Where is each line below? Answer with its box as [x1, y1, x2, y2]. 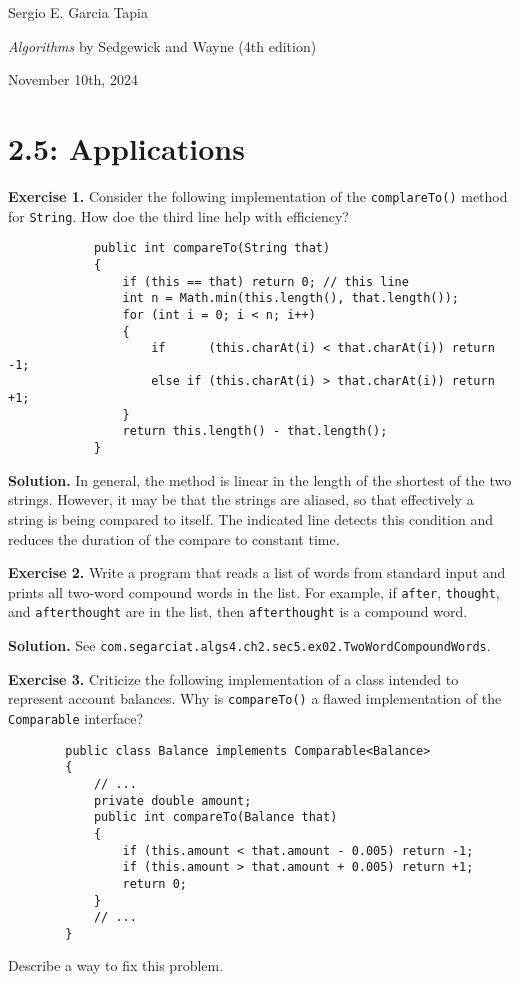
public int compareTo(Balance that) [93, 810, 338, 825]
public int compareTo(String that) [93, 241, 331, 256]
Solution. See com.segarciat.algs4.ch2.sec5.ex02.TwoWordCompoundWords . [8, 635, 491, 656]
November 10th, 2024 [8, 69, 138, 90]
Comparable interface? [8, 707, 144, 728]
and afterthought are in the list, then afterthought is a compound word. [8, 601, 468, 622]
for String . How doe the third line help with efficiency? [8, 205, 349, 226]
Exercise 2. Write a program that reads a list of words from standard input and [8, 562, 506, 583]
